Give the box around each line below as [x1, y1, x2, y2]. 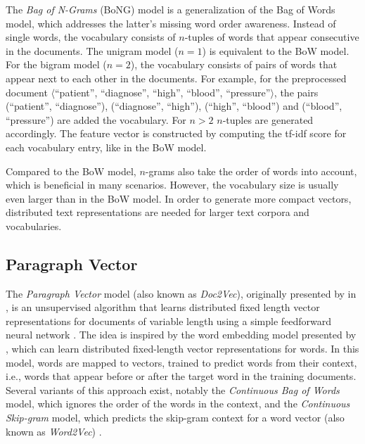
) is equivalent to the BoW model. [202, 43, 350, 58]
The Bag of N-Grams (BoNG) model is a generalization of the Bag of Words [6, 2, 335, 16]
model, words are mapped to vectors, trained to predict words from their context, [6, 355, 357, 369]
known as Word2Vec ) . [6, 424, 102, 438]
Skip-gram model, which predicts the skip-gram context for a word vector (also [6, 410, 345, 425]
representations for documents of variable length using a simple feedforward [6, 313, 332, 328]
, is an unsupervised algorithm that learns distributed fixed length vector [6, 300, 320, 315]
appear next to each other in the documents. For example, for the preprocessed [6, 70, 347, 85]
